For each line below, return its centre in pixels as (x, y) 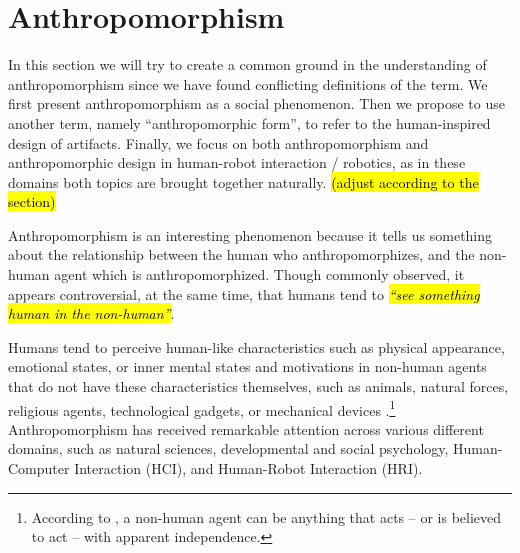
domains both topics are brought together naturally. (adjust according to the (243, 181)
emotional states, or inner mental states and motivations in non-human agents (247, 366)
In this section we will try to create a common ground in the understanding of (247, 64)
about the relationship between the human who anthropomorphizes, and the (241, 254)
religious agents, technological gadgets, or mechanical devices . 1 (202, 408)
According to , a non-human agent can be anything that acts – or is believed (266, 516)
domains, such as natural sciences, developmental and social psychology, (228, 448)
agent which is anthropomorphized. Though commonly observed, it (259, 274)
